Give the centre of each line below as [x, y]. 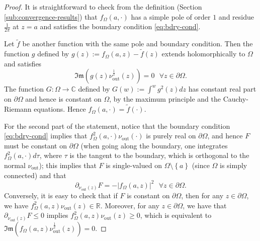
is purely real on [171, 136]
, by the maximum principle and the [165, 99]
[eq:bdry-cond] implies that [46, 136]
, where [51, 155]
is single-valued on [134, 165]
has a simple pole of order [171, 16]
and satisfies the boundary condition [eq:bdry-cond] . [120, 26]
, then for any [202, 195]
